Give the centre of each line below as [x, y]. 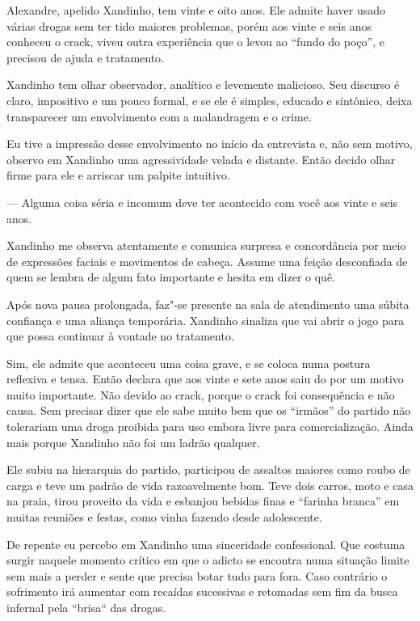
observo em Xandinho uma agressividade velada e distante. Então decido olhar [201, 159]
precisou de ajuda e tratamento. [85, 57]
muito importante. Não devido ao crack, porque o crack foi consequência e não [201, 394]
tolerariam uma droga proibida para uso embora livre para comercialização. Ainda [210, 427]
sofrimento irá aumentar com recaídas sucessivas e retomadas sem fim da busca [202, 591]
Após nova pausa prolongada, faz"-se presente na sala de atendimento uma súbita [208, 304]
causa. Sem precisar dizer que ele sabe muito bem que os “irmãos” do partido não [209, 410]
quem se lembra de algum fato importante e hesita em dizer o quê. [171, 277]
